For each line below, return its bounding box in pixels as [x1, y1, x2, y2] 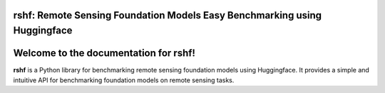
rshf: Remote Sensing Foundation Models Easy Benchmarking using [13, 9, 322, 21]
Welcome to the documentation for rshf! [13, 47, 196, 60]
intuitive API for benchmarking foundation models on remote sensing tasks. [13, 75, 235, 84]
